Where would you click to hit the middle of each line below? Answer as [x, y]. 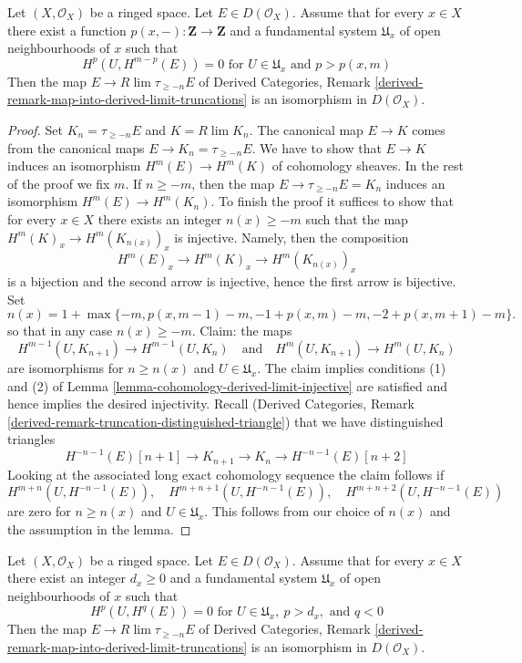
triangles [31, 439]
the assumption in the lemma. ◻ [99, 529]
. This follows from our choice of [294, 511]
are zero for [39, 511]
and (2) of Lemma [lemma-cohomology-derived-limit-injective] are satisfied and [228, 385]
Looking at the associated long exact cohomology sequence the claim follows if [226, 474]
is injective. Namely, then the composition [292, 237]
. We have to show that [317, 147]
